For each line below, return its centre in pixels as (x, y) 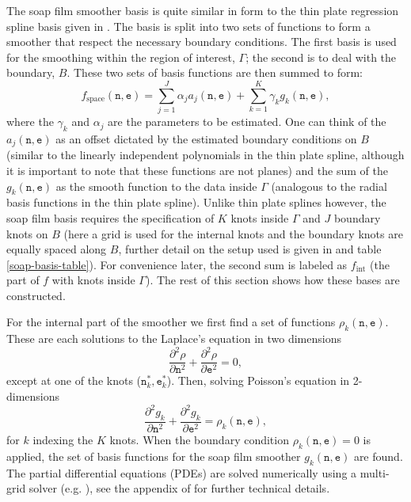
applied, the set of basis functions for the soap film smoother (154, 456)
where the (30, 122)
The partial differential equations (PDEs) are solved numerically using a (182, 472)
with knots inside (93, 280)
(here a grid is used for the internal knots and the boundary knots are (233, 233)
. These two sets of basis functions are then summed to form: (215, 72)
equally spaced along (57, 249)
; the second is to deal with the (321, 57)
